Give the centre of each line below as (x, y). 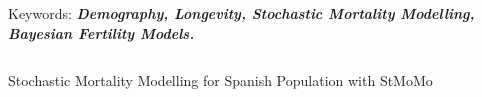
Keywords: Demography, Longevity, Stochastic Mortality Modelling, (241, 13)
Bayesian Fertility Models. (101, 32)
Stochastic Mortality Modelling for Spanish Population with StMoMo (220, 80)
